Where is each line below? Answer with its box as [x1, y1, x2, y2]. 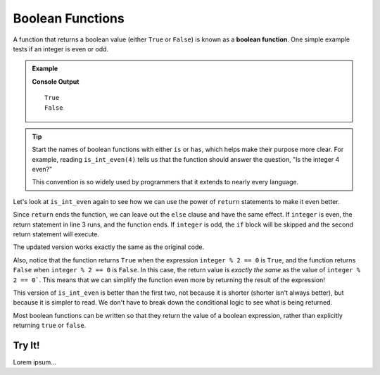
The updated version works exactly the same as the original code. [13, 243, 205, 251]
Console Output [32, 77, 80, 86]
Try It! [13, 339, 40, 351]
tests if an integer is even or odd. [13, 44, 109, 53]
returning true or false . [13, 321, 87, 330]
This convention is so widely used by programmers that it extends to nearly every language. [32, 178, 299, 186]
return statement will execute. [13, 230, 100, 239]
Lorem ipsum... [13, 358, 56, 367]
